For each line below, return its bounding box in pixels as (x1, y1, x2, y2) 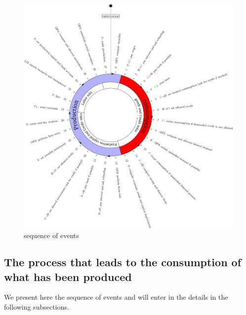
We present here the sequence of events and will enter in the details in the (4, 292, 228, 302)
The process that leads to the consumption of (4, 254, 242, 270)
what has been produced (4, 269, 132, 284)
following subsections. (4, 301, 69, 312)
